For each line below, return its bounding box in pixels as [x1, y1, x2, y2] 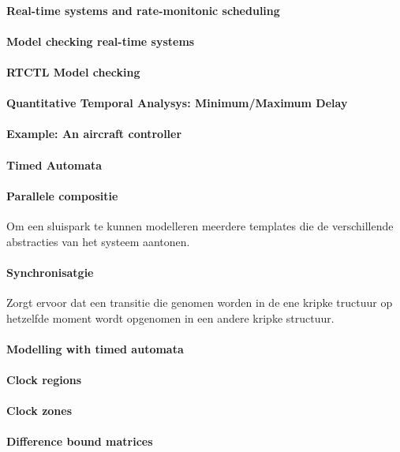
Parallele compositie [6, 187, 118, 204]
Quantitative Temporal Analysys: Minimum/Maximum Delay [6, 95, 348, 111]
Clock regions [6, 371, 82, 387]
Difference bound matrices [6, 433, 153, 450]
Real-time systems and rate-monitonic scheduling [6, 2, 280, 18]
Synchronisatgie [6, 263, 94, 280]
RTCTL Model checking [6, 63, 140, 80]
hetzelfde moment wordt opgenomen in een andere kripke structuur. [6, 309, 335, 326]
